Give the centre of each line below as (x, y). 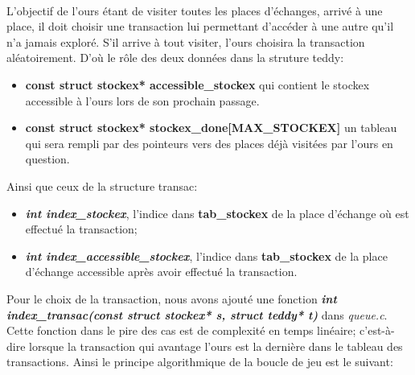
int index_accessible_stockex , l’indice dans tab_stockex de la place (206, 255)
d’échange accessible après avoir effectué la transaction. (161, 272)
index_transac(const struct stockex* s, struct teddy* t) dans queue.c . (197, 314)
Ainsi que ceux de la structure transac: (102, 185)
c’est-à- (377, 330)
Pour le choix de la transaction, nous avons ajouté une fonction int (172, 298)
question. (47, 159)
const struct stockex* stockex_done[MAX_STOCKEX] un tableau (211, 128)
